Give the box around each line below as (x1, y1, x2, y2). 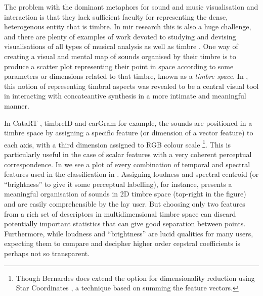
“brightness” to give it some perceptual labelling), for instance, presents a (4, 178, 232, 189)
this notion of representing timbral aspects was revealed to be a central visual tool (4, 80, 259, 91)
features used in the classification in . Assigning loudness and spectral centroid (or (4, 169, 259, 179)
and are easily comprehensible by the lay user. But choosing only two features (4, 198, 245, 209)
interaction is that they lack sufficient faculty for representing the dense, (4, 11, 228, 22)
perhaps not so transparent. (4, 248, 90, 258)
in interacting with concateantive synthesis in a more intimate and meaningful (4, 90, 246, 101)
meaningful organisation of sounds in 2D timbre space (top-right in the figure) (4, 188, 246, 199)
